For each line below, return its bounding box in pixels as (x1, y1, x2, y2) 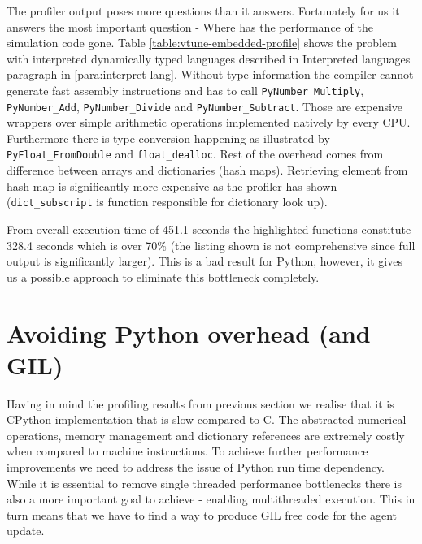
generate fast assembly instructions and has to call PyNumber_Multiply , (7, 81, 364, 98)
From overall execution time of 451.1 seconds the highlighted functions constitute (7, 220, 411, 237)
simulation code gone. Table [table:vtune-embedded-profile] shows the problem (7, 34, 397, 51)
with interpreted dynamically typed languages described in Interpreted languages (7, 50, 411, 67)
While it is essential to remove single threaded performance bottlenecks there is (7, 474, 402, 491)
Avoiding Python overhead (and (7, 316, 371, 349)
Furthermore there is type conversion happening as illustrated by (7, 129, 330, 146)
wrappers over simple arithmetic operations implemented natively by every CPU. (7, 114, 411, 131)
